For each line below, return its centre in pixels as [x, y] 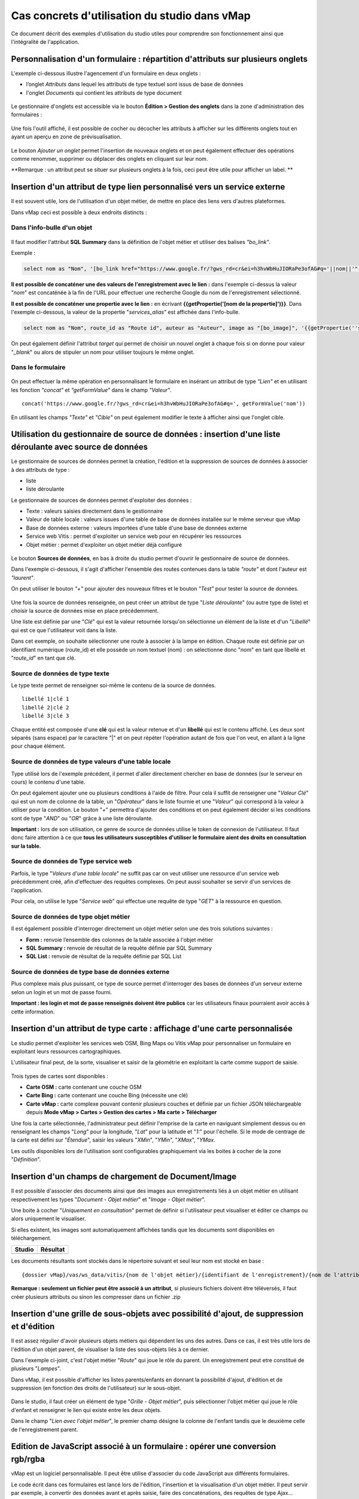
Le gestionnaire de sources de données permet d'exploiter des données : [101, 500]
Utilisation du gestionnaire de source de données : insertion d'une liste [146, 434]
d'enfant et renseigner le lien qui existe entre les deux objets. [86, 1410]
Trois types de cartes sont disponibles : [60, 1076]
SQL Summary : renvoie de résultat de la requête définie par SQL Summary [119, 948]
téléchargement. [31, 1238]
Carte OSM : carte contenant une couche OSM [84, 1087]
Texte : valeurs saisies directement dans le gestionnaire [95, 511]
